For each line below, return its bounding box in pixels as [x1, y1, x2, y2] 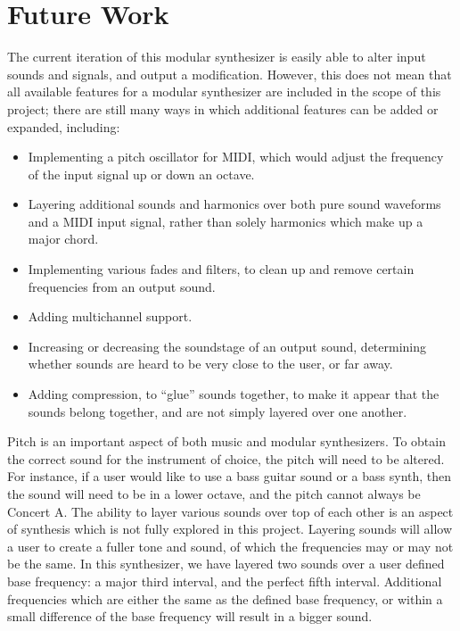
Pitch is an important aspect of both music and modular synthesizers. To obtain [7, 432, 446, 451]
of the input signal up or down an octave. [28, 164, 255, 183]
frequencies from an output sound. [28, 277, 216, 295]
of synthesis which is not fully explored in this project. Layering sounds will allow [7, 519, 453, 538]
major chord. [28, 229, 99, 248]
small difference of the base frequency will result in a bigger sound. [7, 607, 373, 626]
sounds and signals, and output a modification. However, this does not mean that [7, 64, 452, 83]
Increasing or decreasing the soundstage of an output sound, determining [28, 336, 427, 355]
